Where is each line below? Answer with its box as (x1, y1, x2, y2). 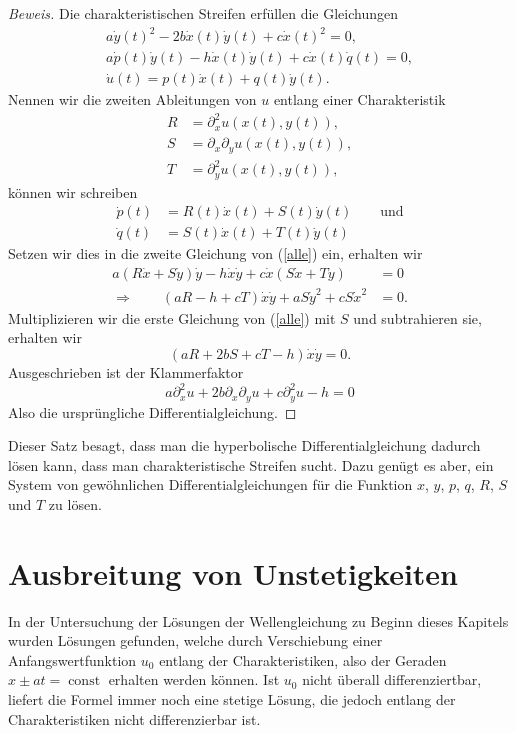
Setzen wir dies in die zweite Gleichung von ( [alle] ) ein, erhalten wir (8, 243, 423, 264)
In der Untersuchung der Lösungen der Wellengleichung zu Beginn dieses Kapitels (8, 610, 509, 631)
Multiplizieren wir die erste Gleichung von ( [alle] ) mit (8, 307, 336, 328)
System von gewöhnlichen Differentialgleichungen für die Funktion (8, 474, 413, 495)
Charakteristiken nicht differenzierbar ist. (8, 708, 261, 729)
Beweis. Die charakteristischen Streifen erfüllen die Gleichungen (8, 3, 398, 23)
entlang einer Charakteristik (273, 89, 446, 110)
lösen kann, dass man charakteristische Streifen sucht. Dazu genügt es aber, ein (8, 454, 494, 475)
